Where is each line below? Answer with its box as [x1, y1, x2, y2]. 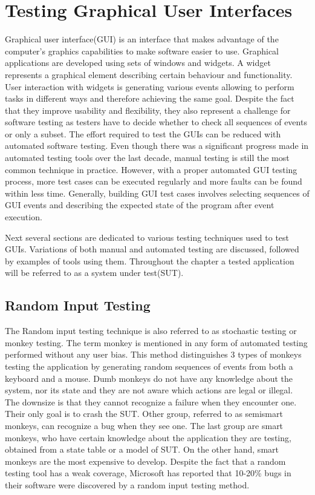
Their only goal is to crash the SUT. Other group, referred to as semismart [5, 407, 283, 420]
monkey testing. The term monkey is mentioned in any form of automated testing [5, 336, 308, 349]
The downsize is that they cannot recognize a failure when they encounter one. [5, 395, 297, 408]
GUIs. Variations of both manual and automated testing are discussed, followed [5, 243, 299, 255]
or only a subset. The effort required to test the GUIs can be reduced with [5, 127, 281, 140]
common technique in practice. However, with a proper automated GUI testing [5, 163, 297, 175]
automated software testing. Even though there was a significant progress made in [5, 139, 309, 152]
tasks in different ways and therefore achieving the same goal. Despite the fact [5, 92, 294, 105]
